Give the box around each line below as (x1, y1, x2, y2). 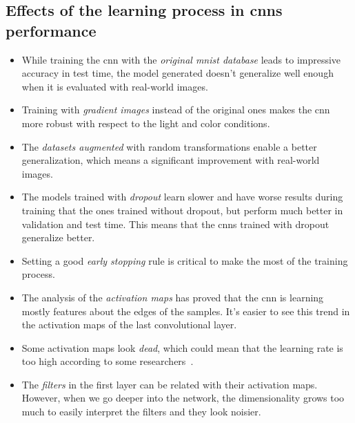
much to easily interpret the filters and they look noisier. (21, 404, 261, 419)
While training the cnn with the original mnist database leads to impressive (21, 52, 341, 66)
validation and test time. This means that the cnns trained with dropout (21, 216, 329, 231)
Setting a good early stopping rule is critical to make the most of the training (21, 253, 348, 267)
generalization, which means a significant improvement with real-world (21, 153, 320, 167)
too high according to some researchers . (21, 354, 194, 368)
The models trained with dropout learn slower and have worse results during (21, 189, 343, 204)
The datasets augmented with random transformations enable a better (21, 139, 317, 153)
